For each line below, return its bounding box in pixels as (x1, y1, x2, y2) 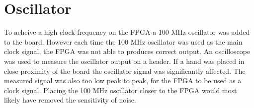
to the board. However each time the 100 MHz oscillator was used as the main (4, 36, 243, 47)
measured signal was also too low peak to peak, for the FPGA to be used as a (4, 75, 242, 86)
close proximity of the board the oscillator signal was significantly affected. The (4, 65, 246, 76)
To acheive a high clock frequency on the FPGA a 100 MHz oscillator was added (4, 27, 250, 37)
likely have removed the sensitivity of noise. (4, 95, 136, 105)
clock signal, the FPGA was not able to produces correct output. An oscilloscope (4, 46, 251, 56)
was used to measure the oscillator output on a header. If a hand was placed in (4, 55, 245, 66)
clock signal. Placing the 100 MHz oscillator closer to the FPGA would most (4, 85, 237, 95)
